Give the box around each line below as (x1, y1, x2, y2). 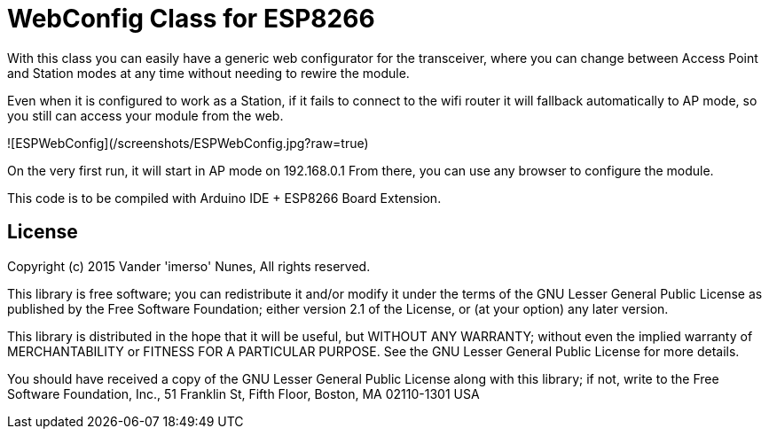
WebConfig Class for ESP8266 (7, 4, 375, 34)
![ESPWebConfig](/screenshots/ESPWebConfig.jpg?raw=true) (7, 135, 369, 151)
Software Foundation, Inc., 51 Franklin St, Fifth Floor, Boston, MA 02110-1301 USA (7, 385, 480, 401)
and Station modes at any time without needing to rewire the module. (7, 65, 410, 81)
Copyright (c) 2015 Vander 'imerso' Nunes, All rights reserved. (7, 258, 371, 274)
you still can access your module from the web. (7, 107, 284, 123)
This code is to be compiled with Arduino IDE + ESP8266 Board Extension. (7, 190, 442, 206)
